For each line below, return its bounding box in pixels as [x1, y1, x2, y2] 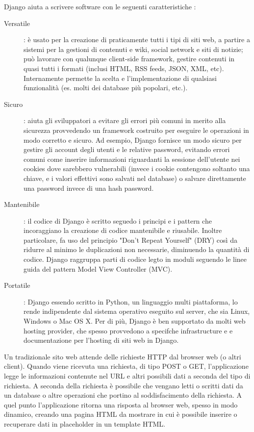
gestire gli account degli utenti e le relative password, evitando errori [24, 144, 230, 154]
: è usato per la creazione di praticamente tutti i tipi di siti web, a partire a [24, 34, 250, 45]
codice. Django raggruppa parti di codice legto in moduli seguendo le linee [24, 254, 247, 264]
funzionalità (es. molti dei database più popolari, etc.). [24, 82, 188, 93]
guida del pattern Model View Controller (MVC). [24, 263, 173, 274]
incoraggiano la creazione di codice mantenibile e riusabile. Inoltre [24, 225, 222, 235]
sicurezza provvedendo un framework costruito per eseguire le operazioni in [24, 125, 249, 135]
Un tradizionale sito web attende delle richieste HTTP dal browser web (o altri [4, 351, 241, 361]
